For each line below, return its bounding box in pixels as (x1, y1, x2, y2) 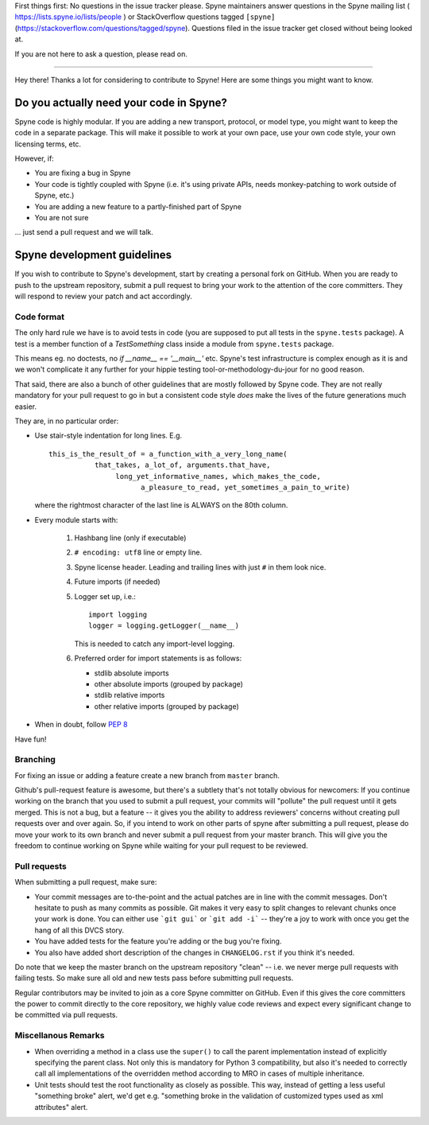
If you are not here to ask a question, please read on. (14, 49, 188, 59)
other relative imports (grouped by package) (94, 701, 240, 711)
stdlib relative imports (94, 691, 165, 700)
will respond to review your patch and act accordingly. (14, 291, 192, 302)
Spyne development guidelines (14, 248, 172, 262)
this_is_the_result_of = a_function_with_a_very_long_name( (48, 450, 288, 458)
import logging (88, 610, 148, 620)
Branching (14, 754, 56, 765)
